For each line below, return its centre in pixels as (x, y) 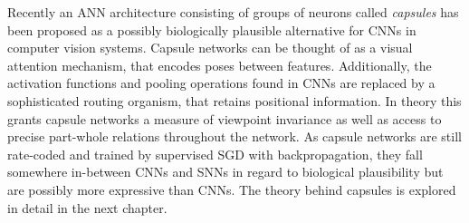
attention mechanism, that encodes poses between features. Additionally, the (220, 65)
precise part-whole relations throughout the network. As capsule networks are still (234, 136)
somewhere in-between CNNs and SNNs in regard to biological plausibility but (225, 172)
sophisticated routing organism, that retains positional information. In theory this (234, 100)
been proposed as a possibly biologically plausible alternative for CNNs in (212, 29)
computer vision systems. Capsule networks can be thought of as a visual (210, 48)
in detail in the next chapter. (87, 207)
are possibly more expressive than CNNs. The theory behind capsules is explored (232, 189)
